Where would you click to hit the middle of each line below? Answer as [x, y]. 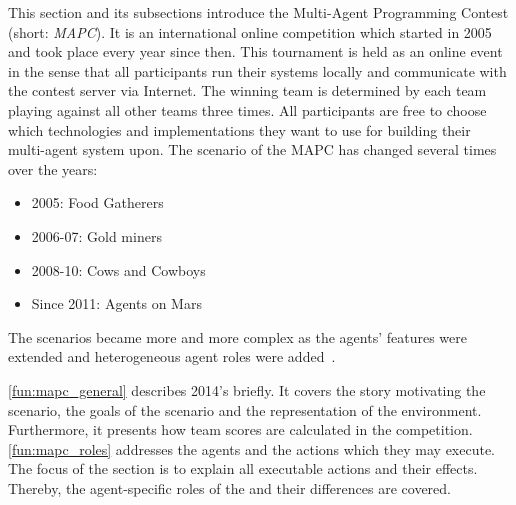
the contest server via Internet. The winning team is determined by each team [247, 90]
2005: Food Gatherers [97, 202]
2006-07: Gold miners [96, 235]
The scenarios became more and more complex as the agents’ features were [237, 336]
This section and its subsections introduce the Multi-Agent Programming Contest [258, 12]
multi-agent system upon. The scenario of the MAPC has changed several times [252, 149]
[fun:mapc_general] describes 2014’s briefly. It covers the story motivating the [247, 389]
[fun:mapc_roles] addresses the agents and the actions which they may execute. [252, 448]
